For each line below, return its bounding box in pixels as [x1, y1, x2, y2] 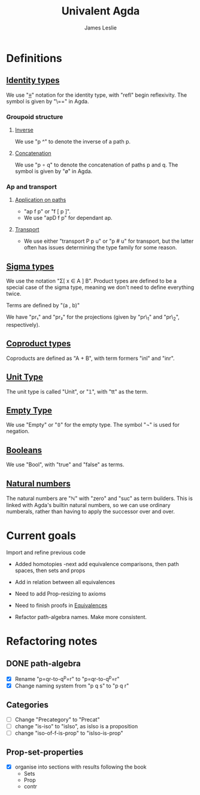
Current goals [6, 529, 77, 543]
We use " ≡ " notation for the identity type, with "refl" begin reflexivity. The [6, 91, 187, 99]
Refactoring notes [6, 635, 98, 648]
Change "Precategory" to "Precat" [14, 716, 100, 723]
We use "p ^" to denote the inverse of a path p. [14, 138, 131, 145]
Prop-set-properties [6, 747, 84, 758]
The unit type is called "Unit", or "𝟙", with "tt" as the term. [6, 388, 149, 395]
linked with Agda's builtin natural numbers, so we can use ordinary [6, 502, 171, 509]
